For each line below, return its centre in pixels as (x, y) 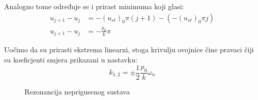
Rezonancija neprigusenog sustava (77, 91)
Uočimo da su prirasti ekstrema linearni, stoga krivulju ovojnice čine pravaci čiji (129, 49)
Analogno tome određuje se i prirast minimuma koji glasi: (94, 6)
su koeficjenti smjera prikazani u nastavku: (71, 59)
